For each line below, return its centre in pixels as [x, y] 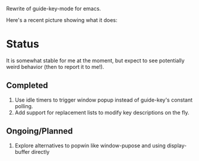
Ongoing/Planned [40, 131]
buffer [22, 151]
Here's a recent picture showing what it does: [62, 20]
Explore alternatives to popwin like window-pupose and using [90, 146]
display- [177, 146]
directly [40, 151]
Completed [27, 86]
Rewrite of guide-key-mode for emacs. [53, 9]
